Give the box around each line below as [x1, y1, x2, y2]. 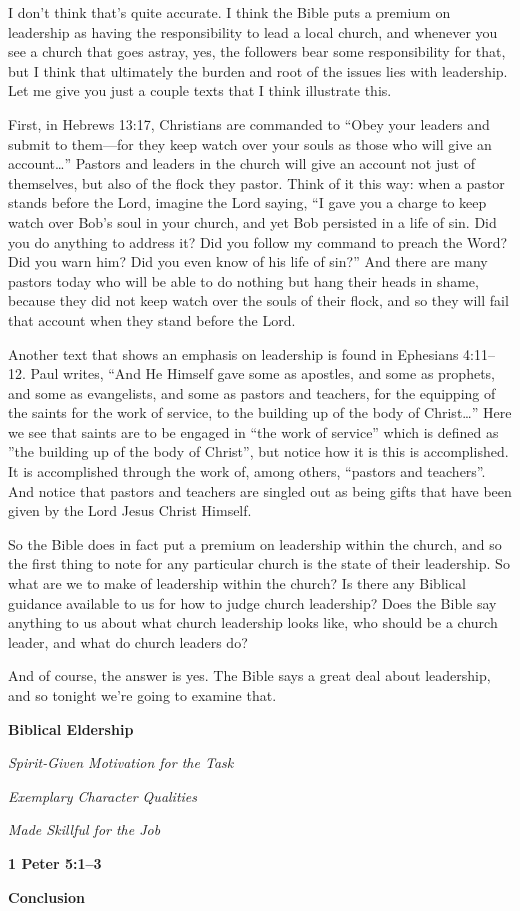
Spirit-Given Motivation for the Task [8, 752, 234, 773]
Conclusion [8, 886, 86, 907]
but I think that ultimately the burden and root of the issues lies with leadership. [8, 60, 508, 81]
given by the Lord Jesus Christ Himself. [8, 500, 252, 521]
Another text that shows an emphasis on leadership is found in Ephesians [8, 343, 459, 364]
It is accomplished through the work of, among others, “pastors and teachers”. [8, 461, 486, 482]
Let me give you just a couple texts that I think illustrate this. [8, 80, 392, 101]
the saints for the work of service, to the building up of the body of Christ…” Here [8, 402, 512, 423]
